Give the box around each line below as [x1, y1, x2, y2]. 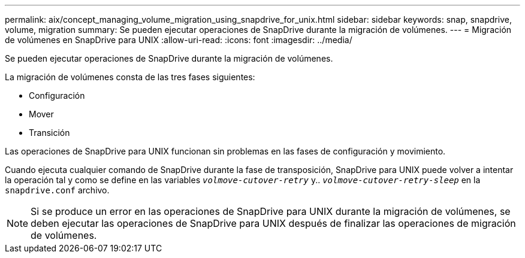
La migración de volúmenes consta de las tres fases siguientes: [5, 72, 255, 82]
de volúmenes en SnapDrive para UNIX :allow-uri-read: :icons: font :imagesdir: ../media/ [5, 35, 352, 45]
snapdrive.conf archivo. [5, 185, 110, 195]
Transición [29, 128, 70, 138]
